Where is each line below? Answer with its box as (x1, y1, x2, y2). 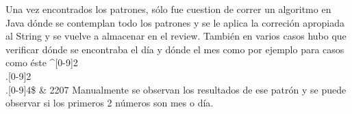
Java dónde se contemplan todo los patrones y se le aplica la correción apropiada (5, 15, 344, 29)
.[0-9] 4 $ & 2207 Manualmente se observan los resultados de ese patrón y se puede (5, 82, 347, 96)
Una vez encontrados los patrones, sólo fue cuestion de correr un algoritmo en (5, 2, 331, 16)
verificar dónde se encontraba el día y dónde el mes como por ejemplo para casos (5, 42, 344, 56)
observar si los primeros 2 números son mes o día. (5, 96, 214, 110)
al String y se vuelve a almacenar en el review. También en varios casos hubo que (5, 29, 347, 43)
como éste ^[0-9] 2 (5, 55, 78, 70)
